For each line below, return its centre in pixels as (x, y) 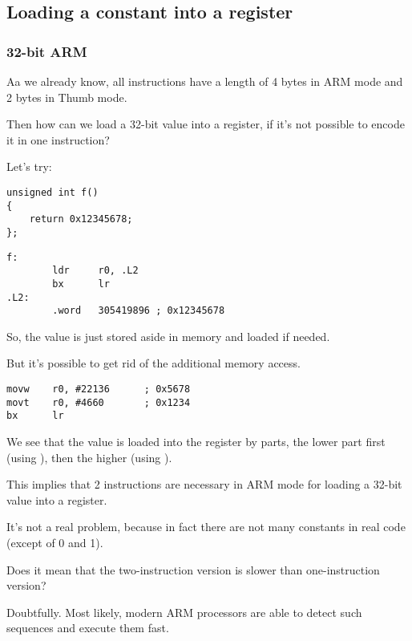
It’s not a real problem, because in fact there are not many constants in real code (206, 527)
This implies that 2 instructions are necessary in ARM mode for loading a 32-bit (204, 484)
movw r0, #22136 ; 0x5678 (99, 389)
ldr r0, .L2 (95, 271)
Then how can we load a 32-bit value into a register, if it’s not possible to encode (206, 124)
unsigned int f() (53, 192)
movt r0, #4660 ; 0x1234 (99, 402)
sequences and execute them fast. (88, 628)
